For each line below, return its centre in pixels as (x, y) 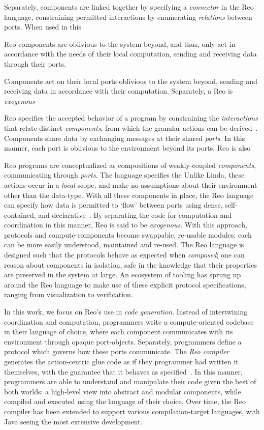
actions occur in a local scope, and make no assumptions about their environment (131, 184)
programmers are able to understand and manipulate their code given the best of (130, 381)
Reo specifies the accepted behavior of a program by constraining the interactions (131, 118)
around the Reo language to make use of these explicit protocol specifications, (125, 284)
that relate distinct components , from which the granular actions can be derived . (131, 127)
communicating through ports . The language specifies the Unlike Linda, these (124, 175)
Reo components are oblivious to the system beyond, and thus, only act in (120, 44)
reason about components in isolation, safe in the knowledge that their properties (130, 264)
